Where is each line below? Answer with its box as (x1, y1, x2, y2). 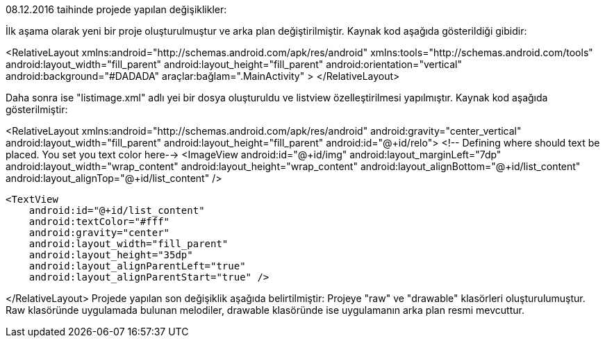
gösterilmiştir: (6, 103, 68, 115)
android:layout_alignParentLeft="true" (28, 260, 246, 271)
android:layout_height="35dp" (28, 249, 193, 260)
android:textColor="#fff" (28, 216, 170, 227)
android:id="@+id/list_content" (28, 205, 205, 216)
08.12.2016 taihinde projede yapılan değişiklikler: (6, 3, 227, 15)
